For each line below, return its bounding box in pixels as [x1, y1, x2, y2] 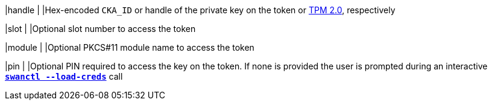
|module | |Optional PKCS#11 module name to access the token [5, 42, 254, 52]
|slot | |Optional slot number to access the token [5, 24, 196, 34]
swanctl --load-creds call [5, 71, 123, 81]
